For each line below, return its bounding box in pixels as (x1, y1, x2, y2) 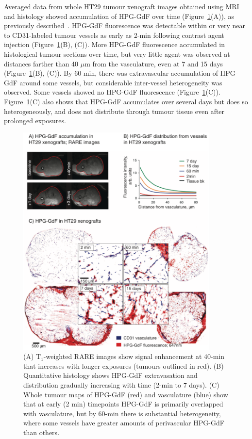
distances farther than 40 (4, 58, 79, 68)
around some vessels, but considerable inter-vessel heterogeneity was (19, 77, 222, 87)
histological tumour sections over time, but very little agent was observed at (4, 49, 230, 59)
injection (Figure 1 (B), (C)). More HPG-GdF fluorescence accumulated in (4, 39, 225, 49)
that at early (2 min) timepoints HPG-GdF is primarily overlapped (23, 399, 223, 409)
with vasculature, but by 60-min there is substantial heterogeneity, (23, 408, 221, 418)
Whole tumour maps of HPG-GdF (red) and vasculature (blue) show (23, 389, 228, 399)
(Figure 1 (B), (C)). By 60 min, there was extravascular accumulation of (4, 68, 218, 78)
